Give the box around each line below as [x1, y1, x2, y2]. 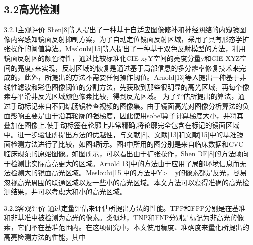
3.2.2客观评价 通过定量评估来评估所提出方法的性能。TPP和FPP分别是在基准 [4, 203, 246, 213]
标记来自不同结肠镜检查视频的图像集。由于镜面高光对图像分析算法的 [24, 100, 242, 111]
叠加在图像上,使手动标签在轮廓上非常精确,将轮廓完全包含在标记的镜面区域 [4, 120, 239, 130]
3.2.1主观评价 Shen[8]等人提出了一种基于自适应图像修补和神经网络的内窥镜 [4, 24, 239, 35]
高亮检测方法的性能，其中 [4, 231, 86, 242]
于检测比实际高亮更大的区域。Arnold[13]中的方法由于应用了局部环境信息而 [4, 158, 240, 168]
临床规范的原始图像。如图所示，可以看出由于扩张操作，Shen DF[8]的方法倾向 [4, 148, 249, 158]
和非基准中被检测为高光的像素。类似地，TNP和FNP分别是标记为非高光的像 [4, 212, 244, 223]
